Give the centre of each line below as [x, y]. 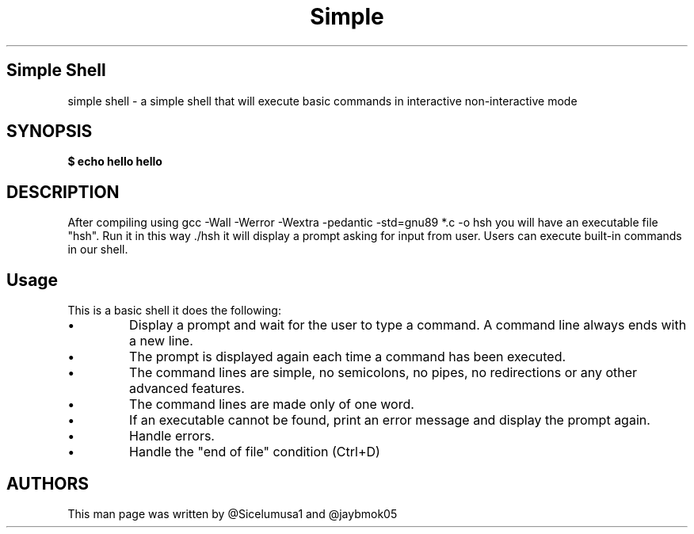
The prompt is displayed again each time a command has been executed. [348, 357]
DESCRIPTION [63, 192]
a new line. [161, 341]
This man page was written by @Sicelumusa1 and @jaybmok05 [233, 513]
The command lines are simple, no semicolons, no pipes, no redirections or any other [383, 373]
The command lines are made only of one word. [272, 404]
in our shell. [98, 250]
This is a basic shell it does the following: [174, 311]
